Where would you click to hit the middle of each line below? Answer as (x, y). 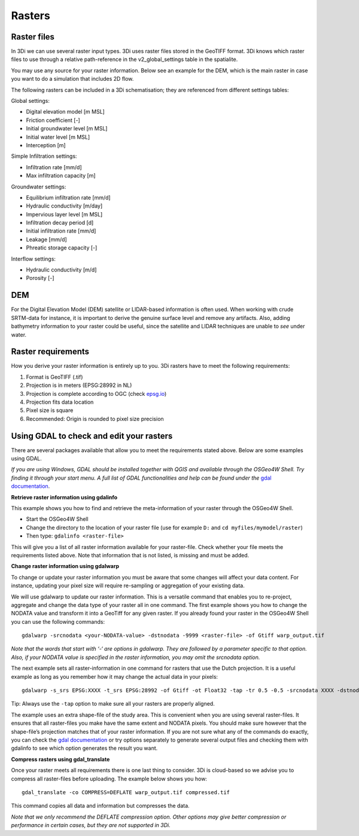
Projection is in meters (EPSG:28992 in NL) (79, 385)
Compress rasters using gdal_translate (60, 759)
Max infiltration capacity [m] (61, 176)
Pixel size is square (50, 410)
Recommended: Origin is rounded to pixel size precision (95, 419)
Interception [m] (46, 145)
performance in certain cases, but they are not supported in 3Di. (91, 825)
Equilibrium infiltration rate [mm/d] (68, 197)
